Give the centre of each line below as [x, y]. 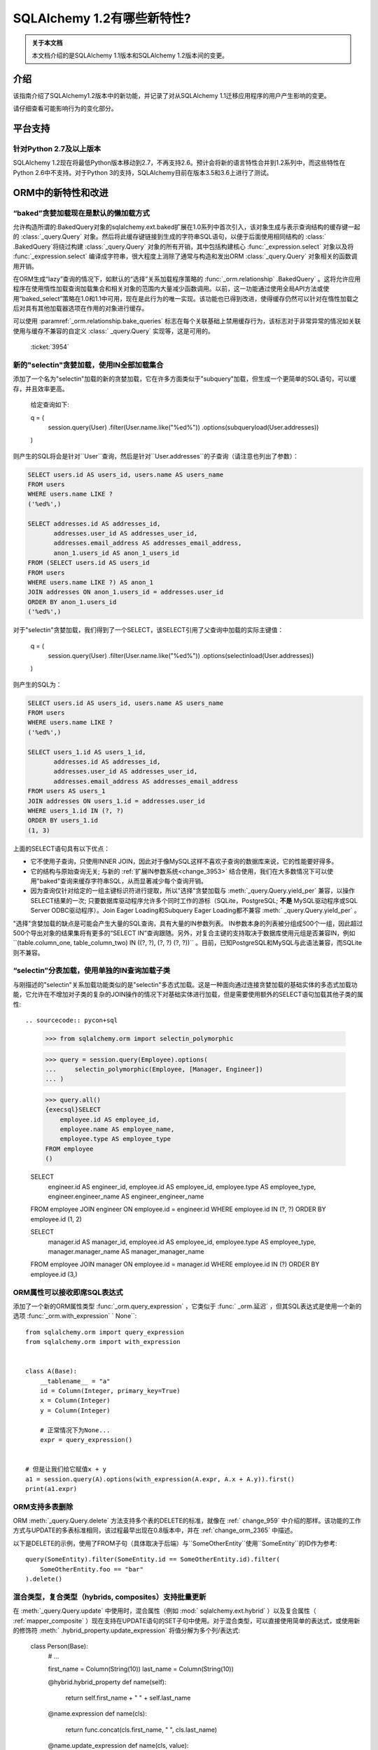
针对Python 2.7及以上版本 [57, 149]
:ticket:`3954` [50, 347]
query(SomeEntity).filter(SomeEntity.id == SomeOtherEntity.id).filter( [153, 1560]
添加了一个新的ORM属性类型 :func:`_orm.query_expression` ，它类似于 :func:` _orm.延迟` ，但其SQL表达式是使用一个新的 [187, 1306]
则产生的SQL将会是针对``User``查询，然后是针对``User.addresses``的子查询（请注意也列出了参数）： [156, 456]
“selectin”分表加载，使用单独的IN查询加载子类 [92, 971]
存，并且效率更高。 [41, 388]
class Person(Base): [59, 1646]
